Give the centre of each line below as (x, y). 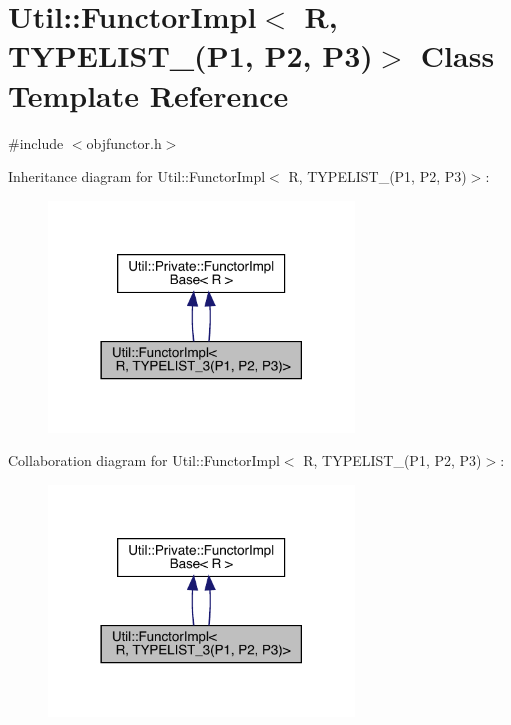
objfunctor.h (124, 142)
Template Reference (148, 94)
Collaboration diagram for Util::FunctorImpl (144, 460)
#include (36, 142)
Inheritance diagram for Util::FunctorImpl (137, 176)
